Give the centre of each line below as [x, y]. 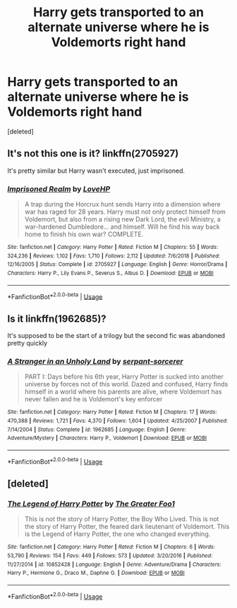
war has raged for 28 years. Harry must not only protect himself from [125, 212]
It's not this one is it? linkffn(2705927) [93, 153]
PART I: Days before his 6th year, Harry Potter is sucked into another [124, 377]
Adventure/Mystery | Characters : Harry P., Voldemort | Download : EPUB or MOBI [107, 438]
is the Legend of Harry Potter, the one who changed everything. [117, 534]
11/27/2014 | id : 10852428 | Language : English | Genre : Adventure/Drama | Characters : [114, 564]
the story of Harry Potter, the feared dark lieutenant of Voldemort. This [127, 527]
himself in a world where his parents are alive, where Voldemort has [123, 391]
